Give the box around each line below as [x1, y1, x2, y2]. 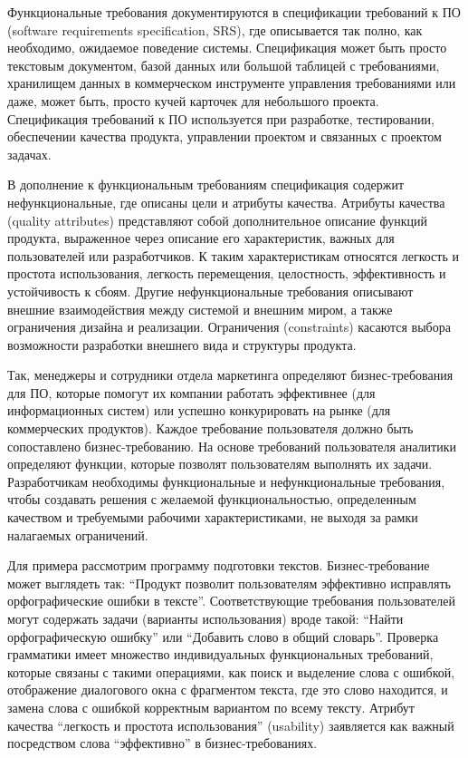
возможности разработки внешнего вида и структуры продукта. [7, 335, 357, 354]
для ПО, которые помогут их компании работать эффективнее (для [7, 383, 376, 402]
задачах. [7, 144, 52, 163]
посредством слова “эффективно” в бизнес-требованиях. [7, 734, 318, 753]
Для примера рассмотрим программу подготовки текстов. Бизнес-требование [7, 556, 430, 575]
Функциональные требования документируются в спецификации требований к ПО [7, 3, 461, 21]
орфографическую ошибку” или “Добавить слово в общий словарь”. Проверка [7, 627, 439, 646]
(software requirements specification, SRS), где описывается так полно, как [7, 20, 423, 39]
